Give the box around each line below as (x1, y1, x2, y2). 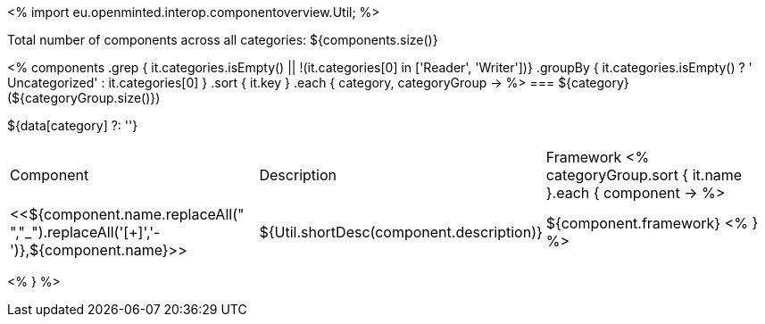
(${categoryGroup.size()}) (7, 90, 161, 105)
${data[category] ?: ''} (7, 118, 138, 133)
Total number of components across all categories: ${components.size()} (7, 32, 438, 47)
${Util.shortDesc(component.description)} (259, 223, 543, 241)
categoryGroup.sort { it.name (545, 166, 743, 184)
